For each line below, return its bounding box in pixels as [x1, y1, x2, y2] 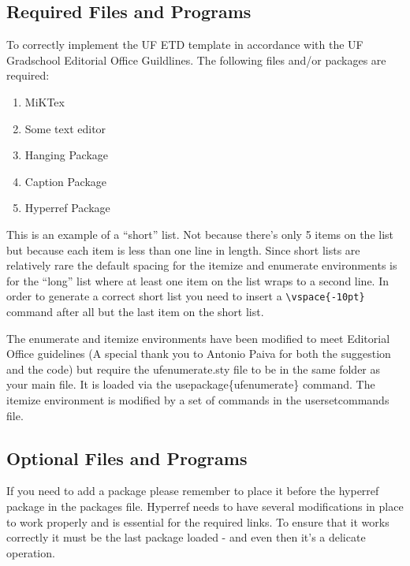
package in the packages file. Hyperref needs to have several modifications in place [6, 497, 404, 514]
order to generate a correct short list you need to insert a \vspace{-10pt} [6, 288, 365, 304]
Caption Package [24, 173, 107, 189]
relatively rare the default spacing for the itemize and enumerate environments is [6, 257, 397, 274]
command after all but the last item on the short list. [6, 303, 264, 319]
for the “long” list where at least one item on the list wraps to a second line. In [6, 272, 389, 289]
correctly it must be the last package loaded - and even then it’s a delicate [6, 529, 366, 546]
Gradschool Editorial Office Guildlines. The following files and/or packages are [6, 51, 386, 68]
